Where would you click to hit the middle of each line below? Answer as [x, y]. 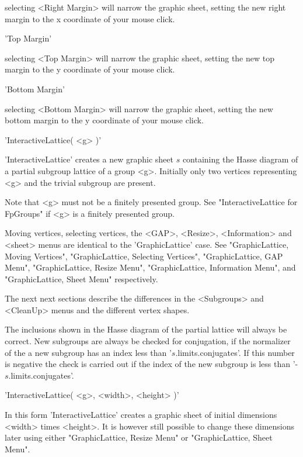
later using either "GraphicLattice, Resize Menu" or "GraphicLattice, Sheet [139, 437]
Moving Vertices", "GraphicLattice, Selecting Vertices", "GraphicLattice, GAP [144, 256]
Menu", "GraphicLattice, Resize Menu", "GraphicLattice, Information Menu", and [150, 267]
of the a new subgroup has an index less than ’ [88, 352]
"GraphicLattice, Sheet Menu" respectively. [81, 278]
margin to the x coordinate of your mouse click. [90, 18]
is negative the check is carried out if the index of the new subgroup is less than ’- [151, 364]
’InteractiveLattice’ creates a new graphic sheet [89, 159]
